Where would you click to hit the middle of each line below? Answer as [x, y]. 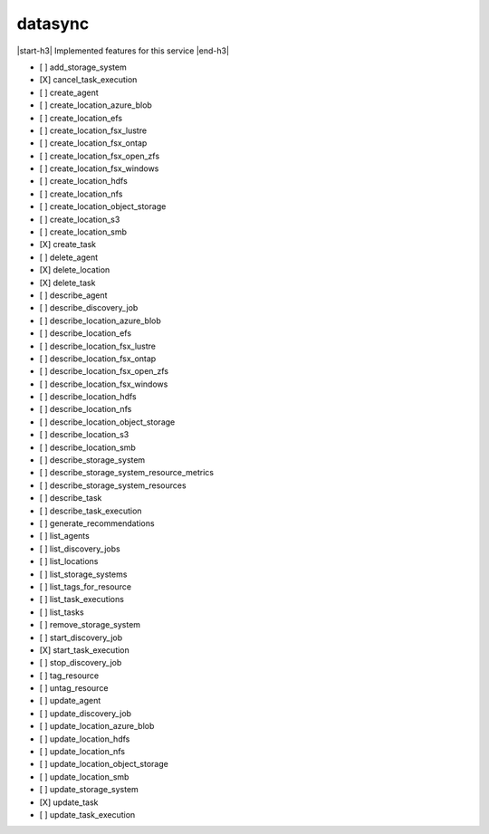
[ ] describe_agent [73, 295]
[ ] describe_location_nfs [86, 409]
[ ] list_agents [64, 536]
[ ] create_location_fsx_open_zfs [100, 156]
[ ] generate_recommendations [97, 523]
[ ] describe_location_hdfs [88, 397]
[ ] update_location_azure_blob [97, 726]
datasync [53, 24]
